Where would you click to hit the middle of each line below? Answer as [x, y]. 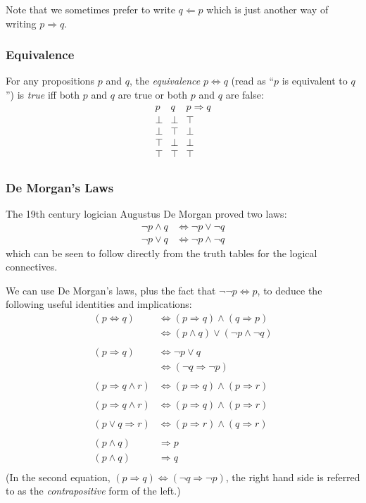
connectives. [32, 267]
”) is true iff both [43, 94]
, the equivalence [165, 81]
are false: [245, 94]
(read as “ [252, 81]
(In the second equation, [58, 477]
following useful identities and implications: [99, 304]
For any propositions [50, 81]
